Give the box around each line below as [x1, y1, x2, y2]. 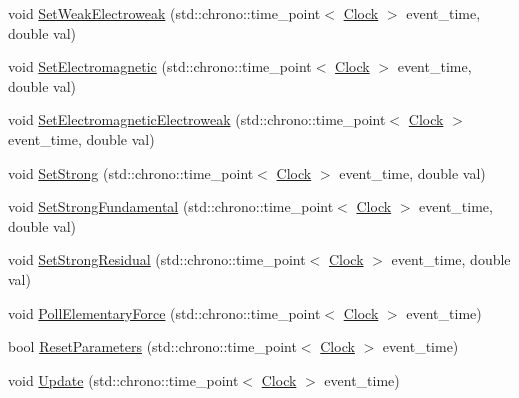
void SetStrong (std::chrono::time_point [8, 162, 254, 183]
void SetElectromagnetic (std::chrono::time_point [8, 56, 312, 77]
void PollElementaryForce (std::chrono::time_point [8, 302, 321, 323]
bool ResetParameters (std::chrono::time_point [8, 336, 297, 357]
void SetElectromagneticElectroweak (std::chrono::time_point [8, 109, 386, 130]
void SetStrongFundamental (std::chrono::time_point [8, 196, 334, 217]
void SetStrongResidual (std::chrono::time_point [8, 249, 306, 270]
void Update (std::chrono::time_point [8, 369, 239, 390]
